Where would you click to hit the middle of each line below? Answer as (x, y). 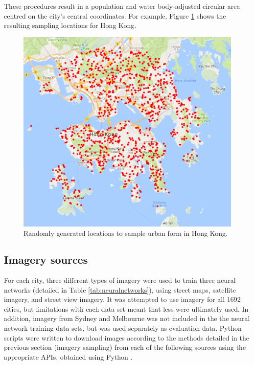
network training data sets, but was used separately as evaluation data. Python (123, 328)
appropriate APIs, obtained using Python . (68, 356)
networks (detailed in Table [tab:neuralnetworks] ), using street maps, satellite (120, 289)
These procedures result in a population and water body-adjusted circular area (122, 6)
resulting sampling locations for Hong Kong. (70, 25)
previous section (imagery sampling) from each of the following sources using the (125, 347)
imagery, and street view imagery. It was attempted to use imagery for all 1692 (122, 299)
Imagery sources (46, 260)
